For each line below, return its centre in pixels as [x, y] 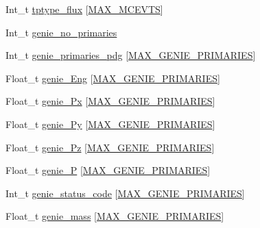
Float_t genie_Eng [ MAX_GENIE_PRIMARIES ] [113, 78]
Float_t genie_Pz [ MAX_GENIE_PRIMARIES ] [110, 147]
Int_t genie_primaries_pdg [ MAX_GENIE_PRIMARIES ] [131, 55]
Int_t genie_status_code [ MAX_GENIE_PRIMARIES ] [125, 193]
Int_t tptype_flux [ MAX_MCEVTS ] [84, 9]
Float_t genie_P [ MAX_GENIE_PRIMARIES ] [108, 170]
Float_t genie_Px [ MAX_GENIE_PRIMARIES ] [110, 101]
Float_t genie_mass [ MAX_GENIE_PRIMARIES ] [115, 216]
